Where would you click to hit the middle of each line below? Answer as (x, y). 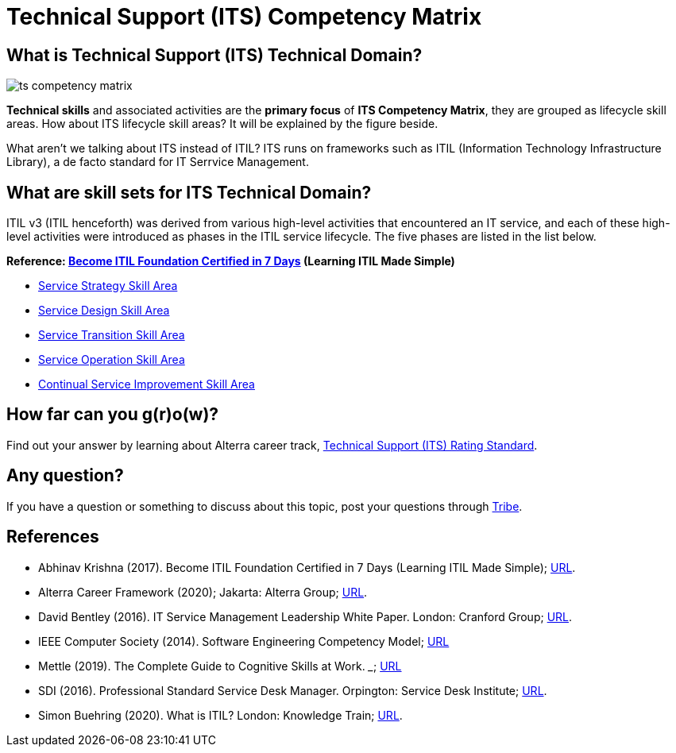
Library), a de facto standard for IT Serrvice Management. (158, 162)
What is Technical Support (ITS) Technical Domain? (214, 55)
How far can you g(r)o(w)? (113, 415)
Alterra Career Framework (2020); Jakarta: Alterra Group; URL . (203, 592)
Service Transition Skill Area (112, 335)
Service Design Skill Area (104, 311)
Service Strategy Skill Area (108, 286)
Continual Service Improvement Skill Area (147, 384)
